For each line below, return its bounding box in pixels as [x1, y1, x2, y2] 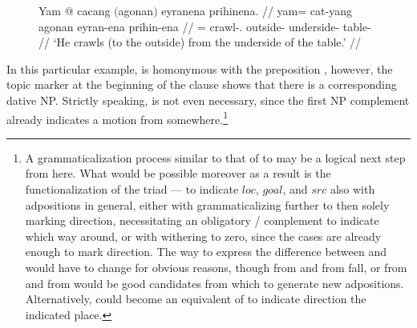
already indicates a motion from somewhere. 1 [6, 108, 228, 127]
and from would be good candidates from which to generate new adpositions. [25, 274, 404, 291]
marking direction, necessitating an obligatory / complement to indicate [25, 212, 379, 229]
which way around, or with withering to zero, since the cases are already [25, 227, 382, 244]
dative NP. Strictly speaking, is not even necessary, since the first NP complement [6, 91, 410, 108]
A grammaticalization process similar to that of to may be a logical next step [25, 149, 406, 166]
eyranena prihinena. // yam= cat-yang [161, 2, 352, 18]
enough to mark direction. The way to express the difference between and [25, 243, 387, 260]
